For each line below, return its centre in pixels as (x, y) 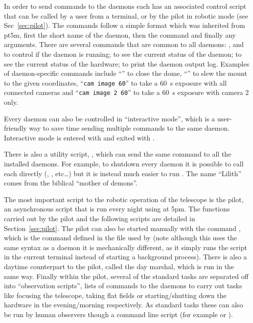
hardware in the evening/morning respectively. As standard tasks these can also (124, 305)
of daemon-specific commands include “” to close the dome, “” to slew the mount (126, 73)
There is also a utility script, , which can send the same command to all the (118, 154)
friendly (15, 128)
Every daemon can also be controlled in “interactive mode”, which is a (110, 118)
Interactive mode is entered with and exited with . (79, 137)
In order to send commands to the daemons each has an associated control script (125, 6)
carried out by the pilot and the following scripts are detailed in (100, 218)
